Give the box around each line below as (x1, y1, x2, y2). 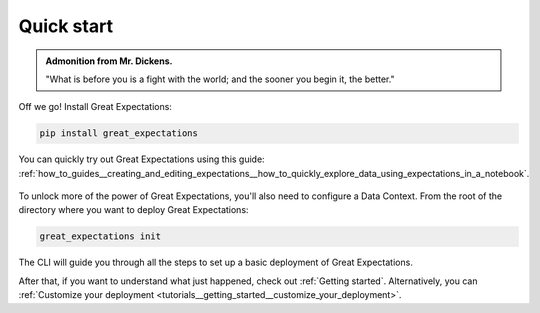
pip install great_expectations (39, 128, 199, 139)
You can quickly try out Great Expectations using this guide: (18, 153, 265, 165)
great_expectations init (39, 231, 162, 242)
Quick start (18, 15, 114, 37)
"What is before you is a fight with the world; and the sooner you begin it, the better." (45, 73, 395, 85)
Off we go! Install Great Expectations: (18, 101, 172, 113)
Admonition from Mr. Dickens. (45, 55, 173, 67)
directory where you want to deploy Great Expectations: (18, 204, 249, 216)
